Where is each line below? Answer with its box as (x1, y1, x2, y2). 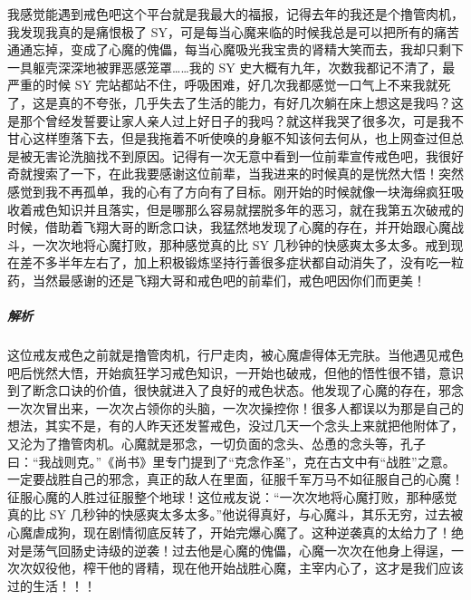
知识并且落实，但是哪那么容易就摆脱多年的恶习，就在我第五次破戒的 (57, 199, 464, 218)
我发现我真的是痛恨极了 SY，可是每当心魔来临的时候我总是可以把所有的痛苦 (7, 22, 459, 41)
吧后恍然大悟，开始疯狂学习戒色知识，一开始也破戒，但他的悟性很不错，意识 (7, 363, 464, 382)
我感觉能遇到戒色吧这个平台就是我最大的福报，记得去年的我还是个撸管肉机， (7, 5, 464, 23)
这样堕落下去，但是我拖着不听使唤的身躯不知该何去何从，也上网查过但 (32, 129, 451, 148)
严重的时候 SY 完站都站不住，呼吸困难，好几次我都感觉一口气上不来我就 (7, 75, 438, 94)
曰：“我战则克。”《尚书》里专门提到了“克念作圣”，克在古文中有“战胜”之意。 (7, 451, 456, 470)
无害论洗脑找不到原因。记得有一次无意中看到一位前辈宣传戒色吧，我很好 (32, 146, 464, 165)
